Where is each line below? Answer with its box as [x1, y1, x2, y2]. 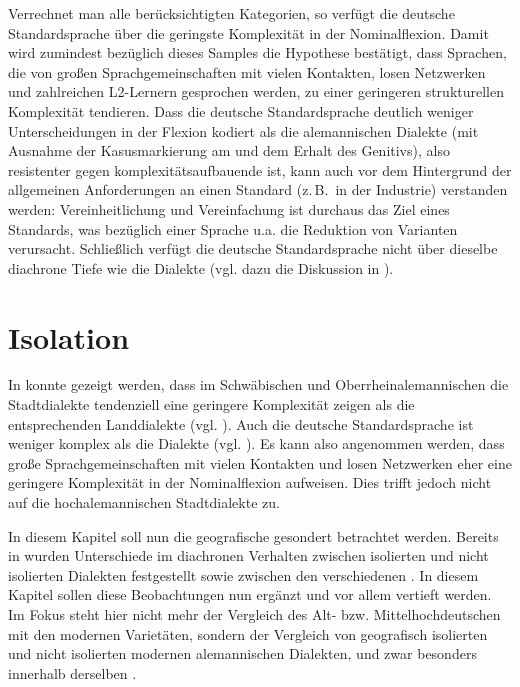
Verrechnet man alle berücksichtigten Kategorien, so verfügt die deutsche [8, 3, 455, 23]
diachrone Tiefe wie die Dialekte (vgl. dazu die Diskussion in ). [8, 257, 394, 278]
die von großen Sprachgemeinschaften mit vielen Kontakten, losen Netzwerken [8, 61, 486, 82]
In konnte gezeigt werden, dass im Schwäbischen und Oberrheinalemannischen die [8, 374, 509, 395]
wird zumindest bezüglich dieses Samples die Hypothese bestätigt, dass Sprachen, [8, 42, 507, 63]
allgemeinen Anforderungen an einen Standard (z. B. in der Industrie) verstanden [8, 179, 508, 200]
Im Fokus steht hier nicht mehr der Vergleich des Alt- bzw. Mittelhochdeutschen [8, 603, 501, 624]
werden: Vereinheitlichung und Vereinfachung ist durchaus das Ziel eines [8, 198, 450, 219]
